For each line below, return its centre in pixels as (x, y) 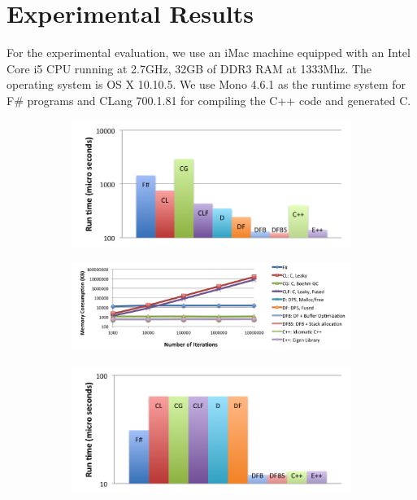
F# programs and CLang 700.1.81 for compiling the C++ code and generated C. (209, 100)
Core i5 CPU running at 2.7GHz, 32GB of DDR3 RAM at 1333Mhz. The (189, 68)
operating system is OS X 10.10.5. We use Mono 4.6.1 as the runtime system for (206, 84)
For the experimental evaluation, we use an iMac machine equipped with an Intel (208, 53)
